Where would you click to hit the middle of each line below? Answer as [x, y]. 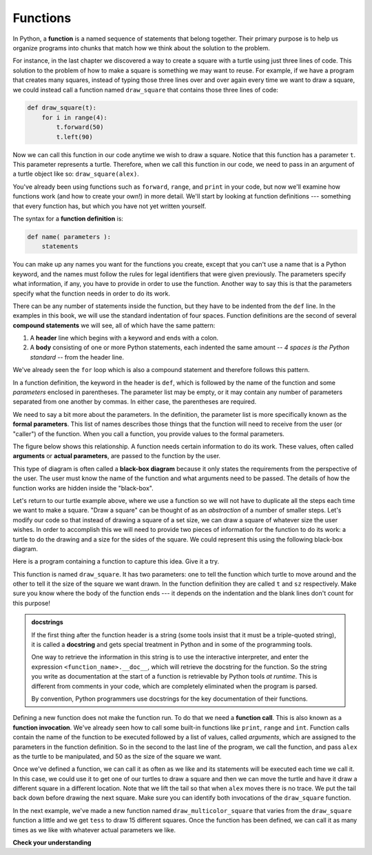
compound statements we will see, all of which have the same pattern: [114, 325]
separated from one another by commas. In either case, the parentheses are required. [135, 402]
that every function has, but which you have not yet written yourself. [110, 206]
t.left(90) [74, 137]
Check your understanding [52, 843]
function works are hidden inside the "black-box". [83, 488]
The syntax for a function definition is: [68, 218]
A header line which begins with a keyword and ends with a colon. [124, 338]
